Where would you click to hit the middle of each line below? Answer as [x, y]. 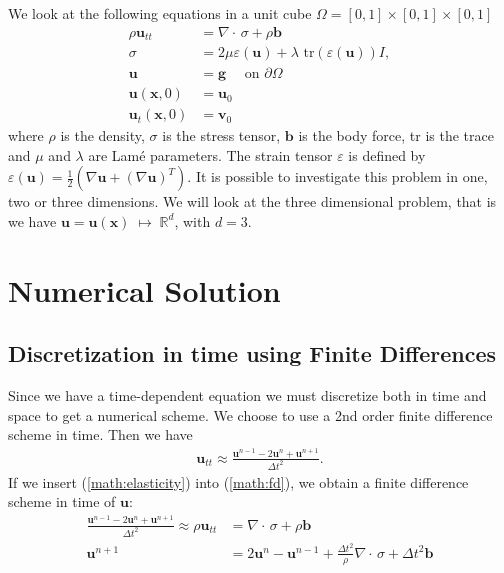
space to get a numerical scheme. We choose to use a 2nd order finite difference [250, 414]
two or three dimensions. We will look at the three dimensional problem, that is [252, 201]
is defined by [387, 154]
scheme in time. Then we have [100, 434]
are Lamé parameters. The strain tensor [210, 154]
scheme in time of [62, 501]
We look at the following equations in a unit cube [160, 13]
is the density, [102, 135]
